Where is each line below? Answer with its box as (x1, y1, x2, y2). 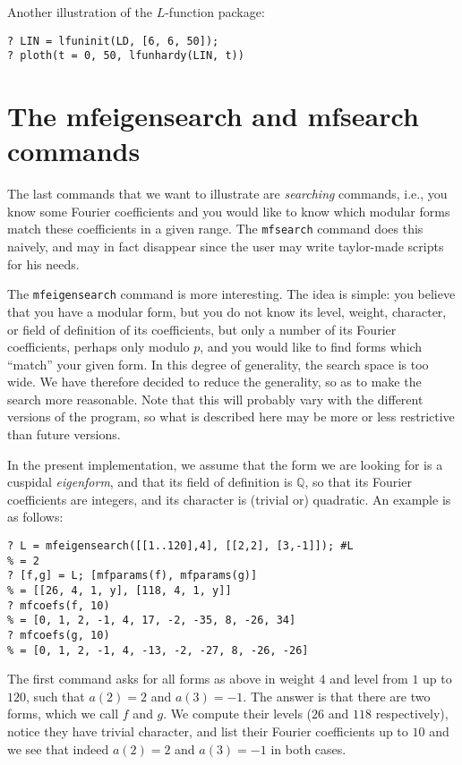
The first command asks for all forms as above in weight (7, 669, 315, 688)
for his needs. (7, 254, 80, 273)
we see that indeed (7, 739, 109, 758)
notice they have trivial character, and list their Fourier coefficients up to (7, 722, 408, 741)
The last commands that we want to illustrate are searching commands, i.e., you (7, 184, 448, 203)
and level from (329, 669, 408, 688)
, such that (26, 686, 85, 705)
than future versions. (7, 425, 121, 444)
